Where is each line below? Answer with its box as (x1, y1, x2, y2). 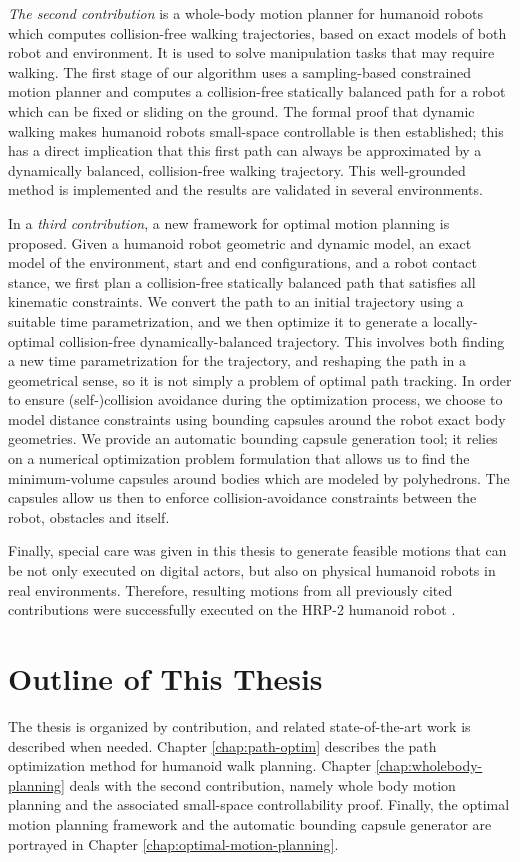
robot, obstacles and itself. (8, 506, 170, 527)
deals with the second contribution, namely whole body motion (69, 774, 456, 795)
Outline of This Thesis (8, 658, 323, 698)
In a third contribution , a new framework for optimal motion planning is (8, 212, 450, 233)
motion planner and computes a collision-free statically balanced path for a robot (8, 81, 506, 102)
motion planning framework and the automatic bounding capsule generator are (8, 813, 492, 834)
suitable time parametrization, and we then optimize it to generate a (8, 310, 429, 331)
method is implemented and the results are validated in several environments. (8, 179, 483, 200)
